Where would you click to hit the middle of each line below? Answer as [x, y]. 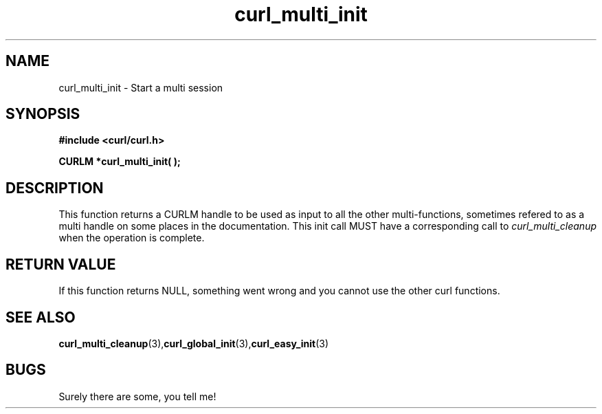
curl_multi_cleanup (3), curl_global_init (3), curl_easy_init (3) [194, 343]
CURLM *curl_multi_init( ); [120, 162]
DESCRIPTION [55, 188]
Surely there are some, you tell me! [137, 396]
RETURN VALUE [61, 264]
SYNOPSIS [43, 114]
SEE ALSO [41, 317]
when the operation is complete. [132, 238]
